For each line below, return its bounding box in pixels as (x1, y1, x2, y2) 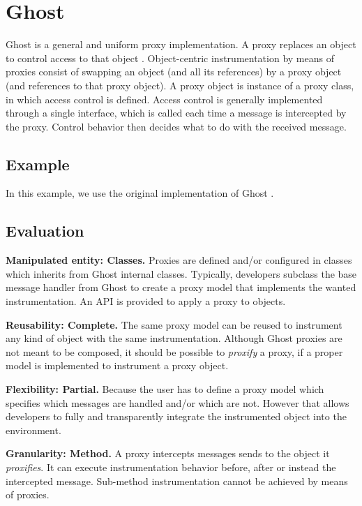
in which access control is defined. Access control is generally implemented (6, 91, 323, 106)
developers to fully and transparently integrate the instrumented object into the (6, 409, 347, 424)
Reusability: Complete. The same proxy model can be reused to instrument (6, 317, 342, 332)
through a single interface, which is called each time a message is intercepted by (6, 105, 347, 120)
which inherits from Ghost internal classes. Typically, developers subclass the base (6, 266, 357, 281)
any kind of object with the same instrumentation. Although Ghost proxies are (6, 331, 342, 345)
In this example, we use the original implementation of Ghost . (6, 186, 274, 200)
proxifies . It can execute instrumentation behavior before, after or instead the (6, 460, 336, 474)
